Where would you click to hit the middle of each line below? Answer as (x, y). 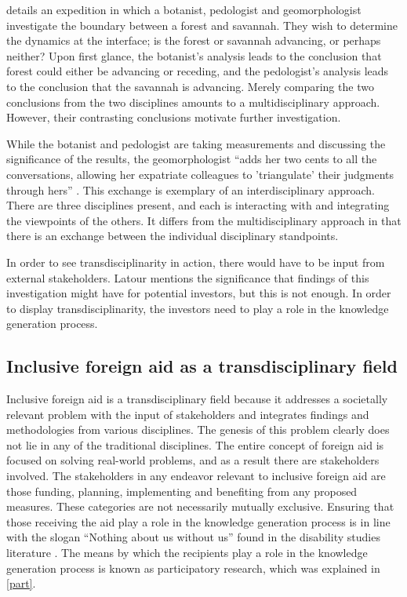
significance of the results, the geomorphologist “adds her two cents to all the (192, 159)
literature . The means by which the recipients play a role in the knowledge (187, 553)
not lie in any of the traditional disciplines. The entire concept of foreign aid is (195, 444)
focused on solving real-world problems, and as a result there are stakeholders (193, 460)
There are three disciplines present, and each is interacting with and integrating (198, 205)
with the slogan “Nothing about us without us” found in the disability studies (193, 537)
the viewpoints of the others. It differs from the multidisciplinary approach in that (204, 220)
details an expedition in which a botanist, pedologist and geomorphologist (184, 9)
